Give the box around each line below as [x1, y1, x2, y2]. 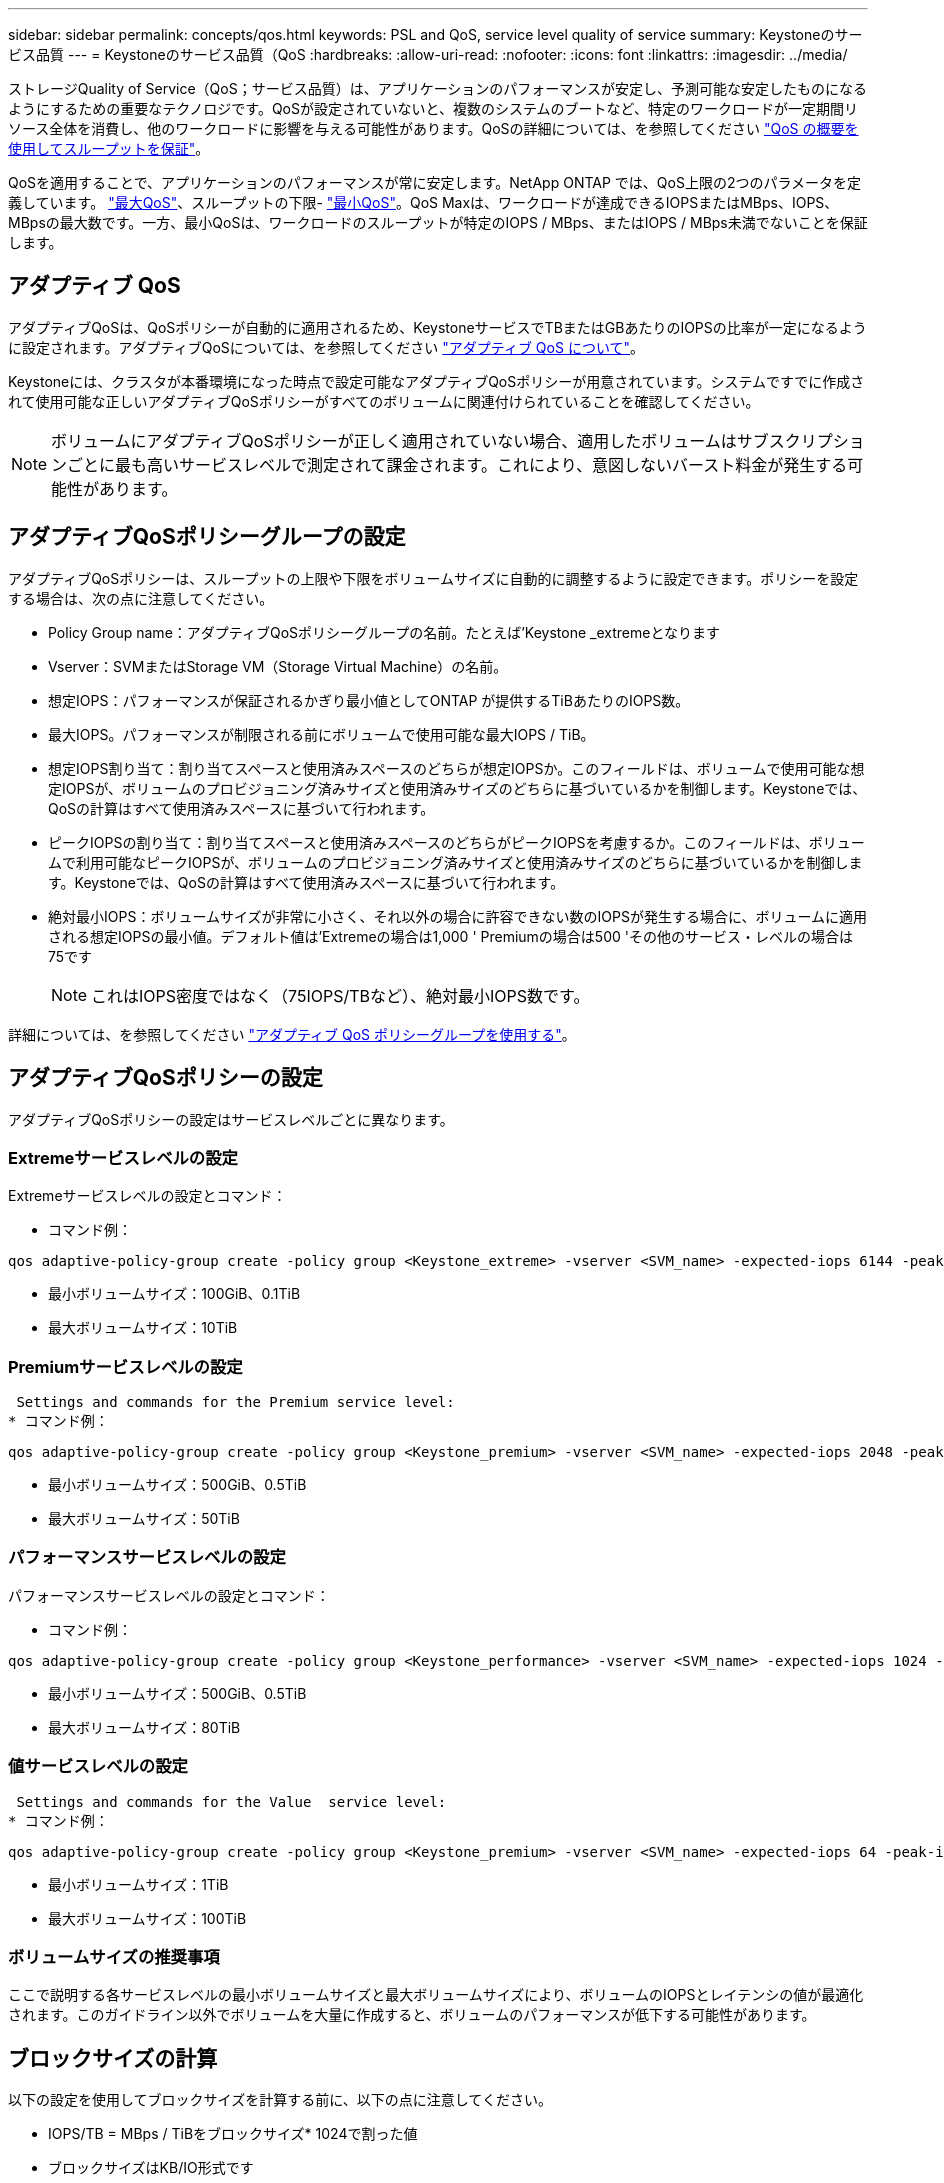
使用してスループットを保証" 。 [8, 140, 210, 157]
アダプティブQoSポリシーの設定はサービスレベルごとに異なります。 [8, 1110, 454, 1128]
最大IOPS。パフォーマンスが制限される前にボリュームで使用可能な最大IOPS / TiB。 [48, 725, 595, 743]
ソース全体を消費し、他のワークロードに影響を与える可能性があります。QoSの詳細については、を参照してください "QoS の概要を [8, 120, 859, 137]
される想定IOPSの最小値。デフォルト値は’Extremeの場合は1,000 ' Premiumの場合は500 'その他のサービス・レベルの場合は [48, 927, 853, 945]
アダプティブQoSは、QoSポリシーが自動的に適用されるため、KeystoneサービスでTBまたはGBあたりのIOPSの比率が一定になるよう [8, 318, 867, 336]
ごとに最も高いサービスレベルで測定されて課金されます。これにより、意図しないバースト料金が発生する [67, 454, 848, 475]
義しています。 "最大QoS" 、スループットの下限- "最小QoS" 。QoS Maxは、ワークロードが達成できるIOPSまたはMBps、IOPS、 [8, 194, 839, 211]
